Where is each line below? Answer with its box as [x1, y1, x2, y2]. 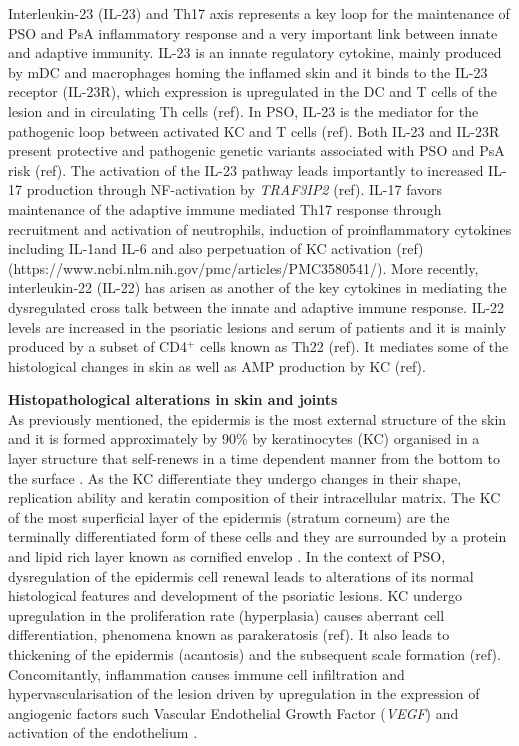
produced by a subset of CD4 [8, 336, 187, 357]
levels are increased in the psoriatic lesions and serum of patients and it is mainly [8, 316, 507, 337]
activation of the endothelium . [8, 722, 198, 743]
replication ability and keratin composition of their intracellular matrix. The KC [8, 487, 501, 508]
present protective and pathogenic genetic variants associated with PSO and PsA [8, 140, 505, 161]
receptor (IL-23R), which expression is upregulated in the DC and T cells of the [8, 81, 498, 102]
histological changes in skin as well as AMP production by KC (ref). [8, 355, 426, 376]
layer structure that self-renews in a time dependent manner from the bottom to [8, 448, 501, 469]
